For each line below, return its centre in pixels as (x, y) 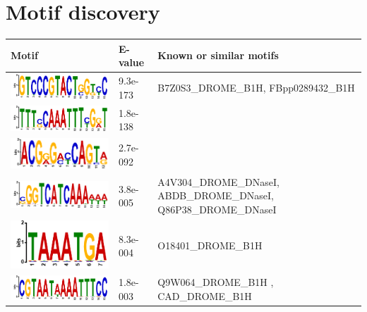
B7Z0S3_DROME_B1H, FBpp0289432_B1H (256, 88)
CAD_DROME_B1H (205, 295)
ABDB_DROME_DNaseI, (216, 195)
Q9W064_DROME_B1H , (216, 282)
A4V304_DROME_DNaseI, (218, 181)
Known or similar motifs (218, 55)
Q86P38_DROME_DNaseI (217, 209)
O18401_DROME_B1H (210, 245)
